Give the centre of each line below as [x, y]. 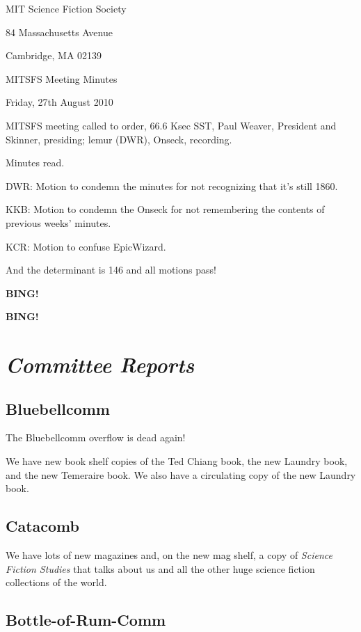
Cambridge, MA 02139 [54, 55]
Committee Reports [100, 365]
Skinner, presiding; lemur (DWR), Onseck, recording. [119, 139]
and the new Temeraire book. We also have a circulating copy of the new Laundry [181, 474]
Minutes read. [35, 163]
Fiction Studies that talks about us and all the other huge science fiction [160, 568]
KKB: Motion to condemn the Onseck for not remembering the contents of [165, 209]
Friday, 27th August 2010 [59, 102]
